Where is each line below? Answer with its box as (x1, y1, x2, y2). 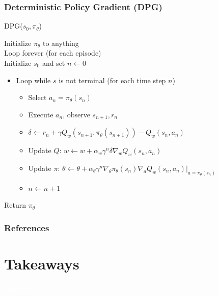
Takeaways (4, 253, 79, 274)
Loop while (16, 75, 51, 85)
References (4, 221, 49, 234)
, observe (63, 109, 90, 119)
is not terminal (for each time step (59, 75, 166, 85)
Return (4, 200, 26, 210)
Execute (28, 109, 53, 119)
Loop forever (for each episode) (4, 47, 101, 58)
